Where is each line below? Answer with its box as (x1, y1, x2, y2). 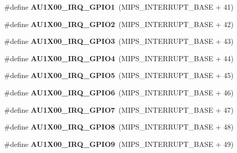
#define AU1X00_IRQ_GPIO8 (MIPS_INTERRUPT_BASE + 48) (4, 121, 234, 132)
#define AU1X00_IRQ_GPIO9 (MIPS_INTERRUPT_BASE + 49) (4, 138, 234, 149)
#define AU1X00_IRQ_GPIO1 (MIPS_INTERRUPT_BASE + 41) (4, 2, 234, 12)
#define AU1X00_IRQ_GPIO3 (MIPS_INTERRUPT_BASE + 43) (4, 36, 234, 46)
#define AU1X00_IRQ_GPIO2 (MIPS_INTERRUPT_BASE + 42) (4, 18, 234, 29)
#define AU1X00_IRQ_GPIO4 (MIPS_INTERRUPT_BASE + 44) (4, 53, 234, 63)
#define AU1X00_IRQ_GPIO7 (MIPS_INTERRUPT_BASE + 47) (4, 104, 234, 115)
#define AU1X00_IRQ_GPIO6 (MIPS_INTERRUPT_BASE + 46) (4, 87, 234, 97)
